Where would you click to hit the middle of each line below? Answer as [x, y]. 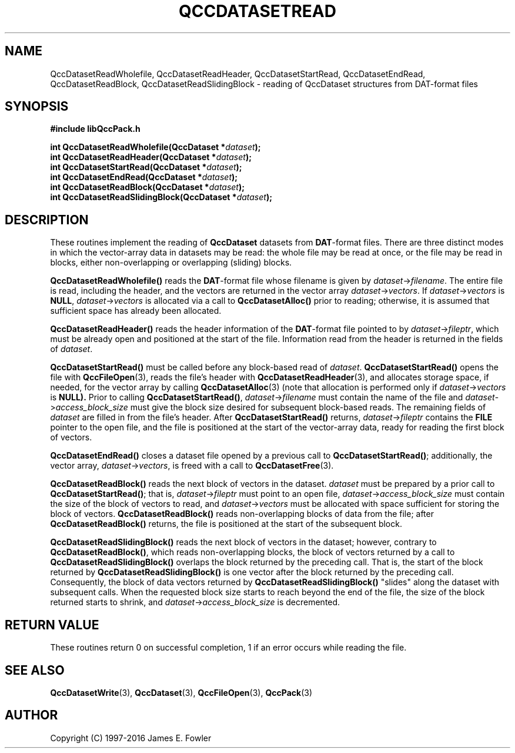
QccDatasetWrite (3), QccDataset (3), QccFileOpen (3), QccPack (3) [181, 692]
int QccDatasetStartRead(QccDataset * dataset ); [146, 167]
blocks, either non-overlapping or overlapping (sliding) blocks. [171, 263]
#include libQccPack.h [95, 129]
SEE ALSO [35, 670]
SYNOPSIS [37, 107]
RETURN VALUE [52, 625]
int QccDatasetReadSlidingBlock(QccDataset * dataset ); [161, 197]
